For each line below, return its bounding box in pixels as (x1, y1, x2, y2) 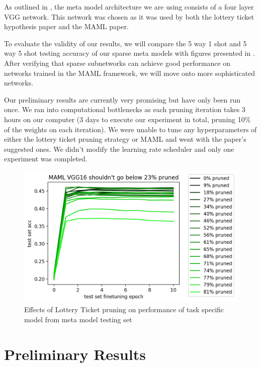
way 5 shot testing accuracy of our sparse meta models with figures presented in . (4, 48, 255, 58)
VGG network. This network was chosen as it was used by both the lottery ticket (4, 11, 254, 22)
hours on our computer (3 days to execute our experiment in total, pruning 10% (4, 114, 251, 124)
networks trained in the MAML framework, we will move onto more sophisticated (4, 67, 255, 78)
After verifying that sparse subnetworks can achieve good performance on (4, 57, 231, 68)
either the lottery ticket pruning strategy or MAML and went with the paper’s (4, 134, 246, 144)
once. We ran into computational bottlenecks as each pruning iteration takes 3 (4, 104, 245, 115)
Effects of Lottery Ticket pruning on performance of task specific (24, 304, 224, 315)
